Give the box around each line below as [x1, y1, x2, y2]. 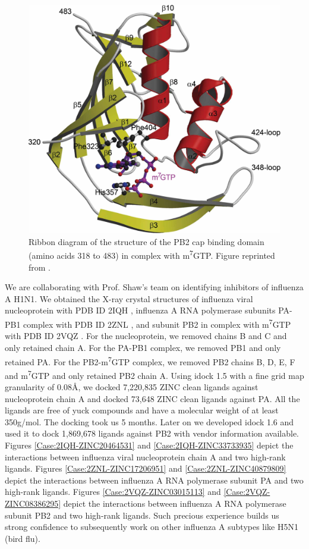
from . [29, 261, 51, 273]
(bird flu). [5, 532, 40, 544]
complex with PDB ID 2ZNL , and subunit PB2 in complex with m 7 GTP [23, 316, 291, 330]
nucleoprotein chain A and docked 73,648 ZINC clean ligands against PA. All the [5, 392, 300, 404]
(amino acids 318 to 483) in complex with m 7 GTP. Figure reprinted [29, 247, 275, 262]
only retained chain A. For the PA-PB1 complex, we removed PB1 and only [5, 341, 281, 353]
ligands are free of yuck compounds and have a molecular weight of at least [5, 404, 279, 416]
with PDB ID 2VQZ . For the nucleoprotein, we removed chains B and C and [5, 330, 287, 342]
